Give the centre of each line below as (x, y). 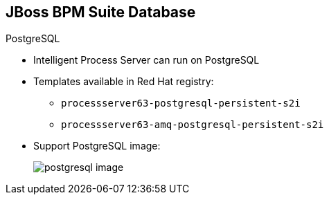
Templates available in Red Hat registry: (124, 82)
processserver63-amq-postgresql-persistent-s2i (193, 125)
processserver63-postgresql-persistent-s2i (181, 103)
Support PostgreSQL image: (97, 146)
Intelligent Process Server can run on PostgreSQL (146, 60)
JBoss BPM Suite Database (101, 12)
